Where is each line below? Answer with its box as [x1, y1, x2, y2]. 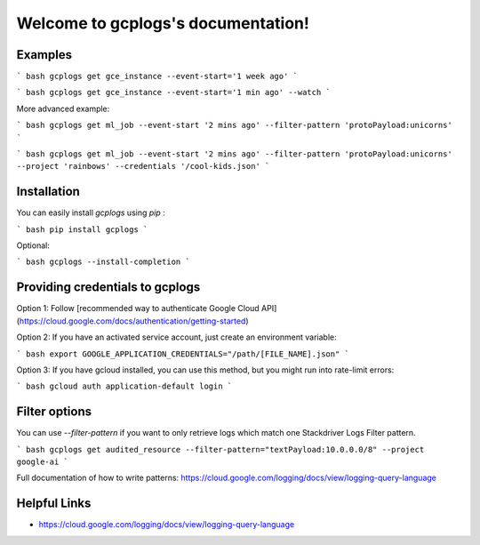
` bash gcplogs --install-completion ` [16, 257, 190, 267]
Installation [16, 184, 80, 199]
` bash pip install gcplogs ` [16, 224, 148, 235]
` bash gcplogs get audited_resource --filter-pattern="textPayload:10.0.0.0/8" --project [16, 445, 425, 454]
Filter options [16, 405, 92, 420]
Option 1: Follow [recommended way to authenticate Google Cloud [16, 303, 260, 314]
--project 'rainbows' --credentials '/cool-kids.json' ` [16, 161, 270, 172]
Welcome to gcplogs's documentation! [16, 13, 310, 33]
